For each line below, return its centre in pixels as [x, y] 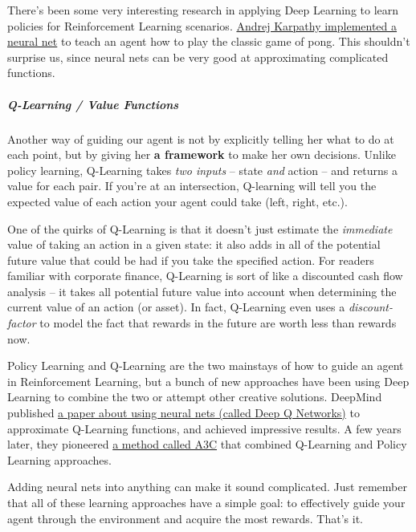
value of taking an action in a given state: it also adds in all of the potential [194, 244]
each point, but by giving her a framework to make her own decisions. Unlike [202, 154]
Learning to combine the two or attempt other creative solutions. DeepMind [195, 397]
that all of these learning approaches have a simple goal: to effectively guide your [206, 502]
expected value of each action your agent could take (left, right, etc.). [177, 201]
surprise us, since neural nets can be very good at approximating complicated [198, 57]
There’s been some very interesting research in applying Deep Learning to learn [203, 10]
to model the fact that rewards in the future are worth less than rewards [218, 323]
